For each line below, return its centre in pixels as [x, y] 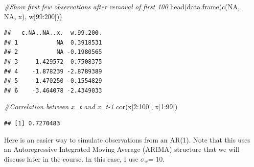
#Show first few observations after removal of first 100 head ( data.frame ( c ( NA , [122, 6]
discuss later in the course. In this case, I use [71, 158]
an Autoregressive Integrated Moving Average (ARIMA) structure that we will [122, 149]
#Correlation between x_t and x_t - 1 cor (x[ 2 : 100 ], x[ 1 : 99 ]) [91, 107]
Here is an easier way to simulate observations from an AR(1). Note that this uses [127, 139]
